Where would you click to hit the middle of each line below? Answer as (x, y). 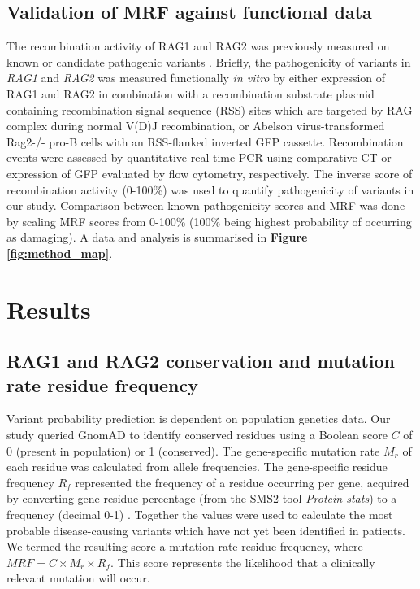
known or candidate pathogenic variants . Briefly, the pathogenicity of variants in (209, 61)
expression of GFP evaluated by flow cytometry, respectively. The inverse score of (210, 173)
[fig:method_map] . (60, 253)
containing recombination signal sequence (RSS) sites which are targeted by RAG (210, 109)
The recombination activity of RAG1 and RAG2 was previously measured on (198, 46)
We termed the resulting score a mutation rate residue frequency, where (185, 546)
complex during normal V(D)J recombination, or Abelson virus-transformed (196, 126)
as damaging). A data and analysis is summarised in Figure (157, 237)
